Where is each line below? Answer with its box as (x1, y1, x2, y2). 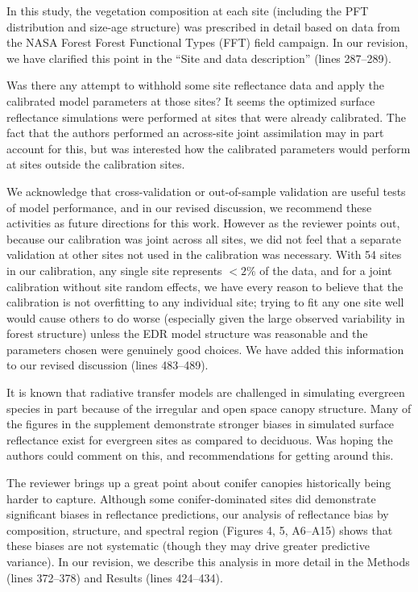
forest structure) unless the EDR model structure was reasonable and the (6, 325, 368, 342)
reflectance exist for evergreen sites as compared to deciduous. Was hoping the (6, 431, 393, 448)
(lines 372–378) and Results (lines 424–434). (6, 569, 223, 586)
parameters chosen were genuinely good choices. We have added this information (6, 340, 404, 357)
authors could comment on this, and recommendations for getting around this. (6, 447, 394, 464)
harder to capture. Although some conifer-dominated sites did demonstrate (6, 490, 376, 507)
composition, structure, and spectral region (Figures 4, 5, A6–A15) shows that (6, 521, 393, 538)
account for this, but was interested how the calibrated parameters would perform (6, 140, 411, 156)
